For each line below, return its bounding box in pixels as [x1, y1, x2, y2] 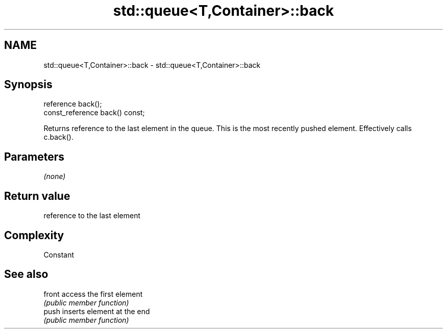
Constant [43, 250, 74, 259]
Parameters [4, 150, 64, 163]
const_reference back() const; [43, 108, 145, 117]
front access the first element [43, 289, 143, 298]
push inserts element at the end [43, 306, 150, 316]
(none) [43, 172, 66, 181]
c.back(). [43, 133, 73, 142]
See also [4, 268, 48, 281]
